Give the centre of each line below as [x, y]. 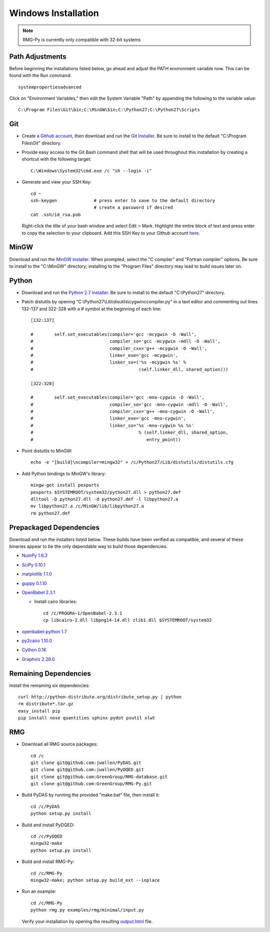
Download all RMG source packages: [60, 744]
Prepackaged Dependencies [54, 527]
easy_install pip [39, 711]
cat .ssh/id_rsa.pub [56, 215]
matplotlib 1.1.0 [37, 574]
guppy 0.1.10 [34, 583]
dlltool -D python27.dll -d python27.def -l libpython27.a [104, 499]
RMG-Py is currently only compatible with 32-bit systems [82, 40]
